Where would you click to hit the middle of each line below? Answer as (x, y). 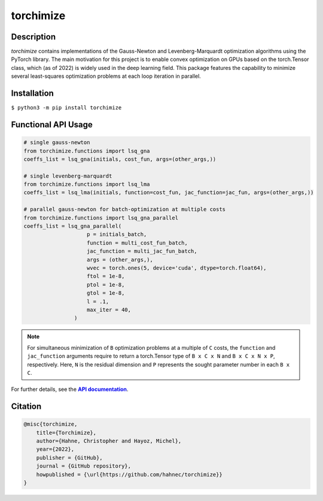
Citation (26, 407)
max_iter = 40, (109, 310)
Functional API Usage (52, 125)
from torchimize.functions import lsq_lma (87, 184)
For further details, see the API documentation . (70, 389)
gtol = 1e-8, (106, 293)
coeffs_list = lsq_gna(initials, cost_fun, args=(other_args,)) (120, 159)
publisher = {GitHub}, (69, 458)
